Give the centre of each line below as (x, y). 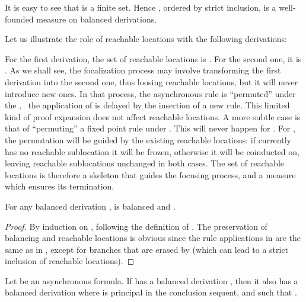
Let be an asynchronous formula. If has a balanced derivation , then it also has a (152, 280)
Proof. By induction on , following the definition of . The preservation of (136, 226)
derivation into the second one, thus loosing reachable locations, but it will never (152, 81)
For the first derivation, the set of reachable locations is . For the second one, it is (153, 58)
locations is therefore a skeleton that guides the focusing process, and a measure (150, 174)
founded (19, 19)
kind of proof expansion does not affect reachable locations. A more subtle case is (153, 116)
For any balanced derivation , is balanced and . (90, 206)
